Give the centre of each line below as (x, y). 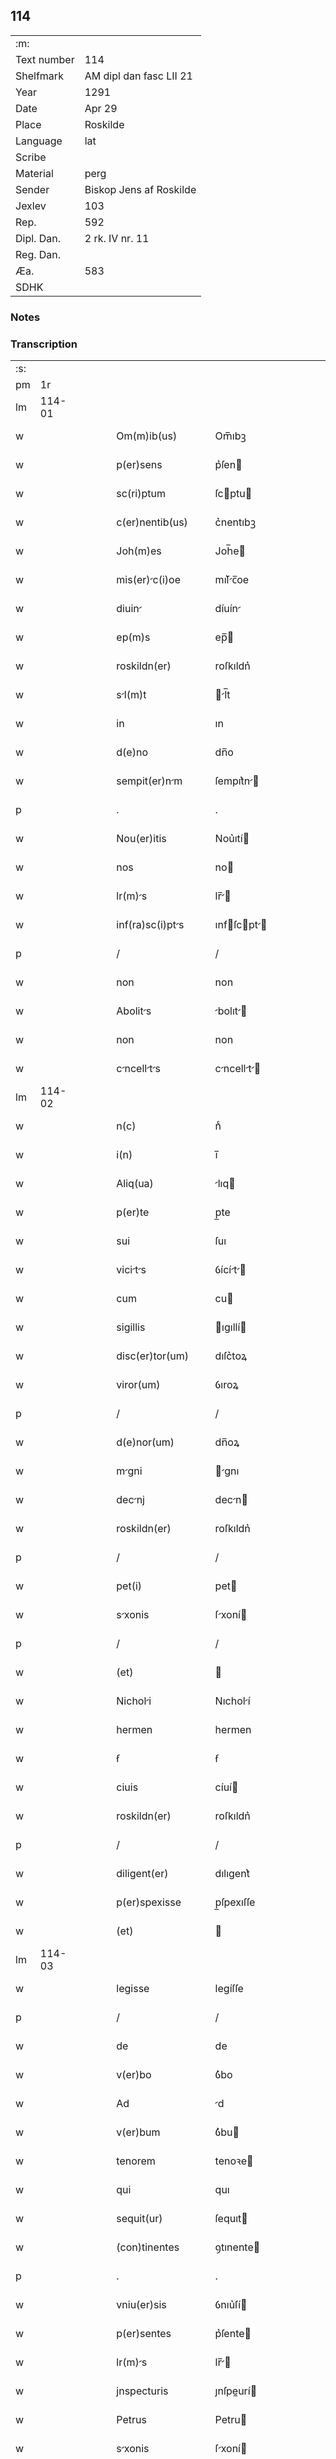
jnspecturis (142, 2391)
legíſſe (229, 1989)
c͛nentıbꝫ (235, 522)
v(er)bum (138, 2132)
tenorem (136, 2161)
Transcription (44, 344)
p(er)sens (139, 465)
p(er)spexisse (149, 1902)
